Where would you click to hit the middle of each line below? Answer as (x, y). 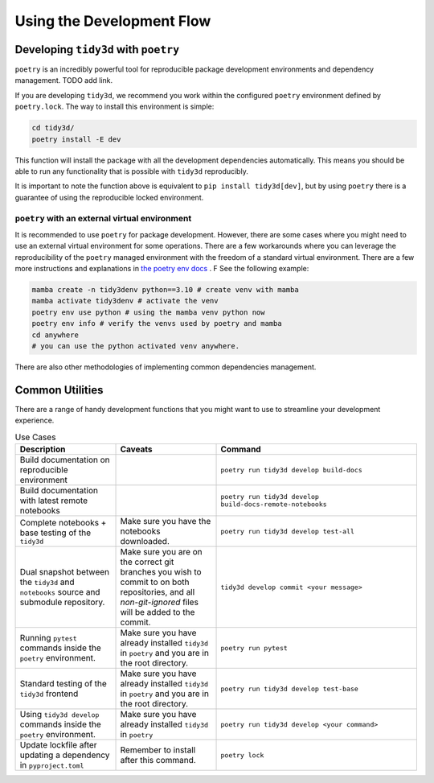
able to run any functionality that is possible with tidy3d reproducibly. (131, 171)
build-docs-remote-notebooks (274, 504)
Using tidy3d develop (59, 715)
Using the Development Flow (113, 21)
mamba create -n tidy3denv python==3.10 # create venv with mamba (165, 290)
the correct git (147, 562)
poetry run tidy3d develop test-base (290, 688)
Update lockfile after (58, 745)
